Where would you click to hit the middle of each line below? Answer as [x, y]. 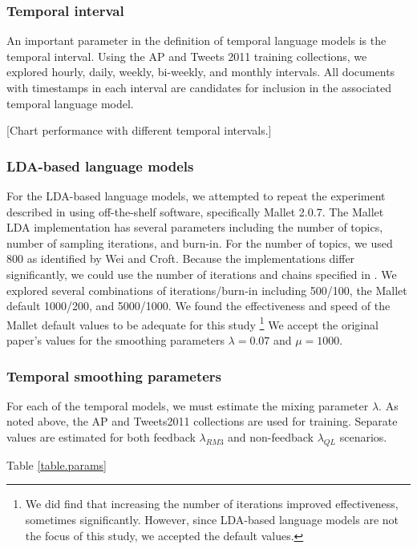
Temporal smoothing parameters [114, 375]
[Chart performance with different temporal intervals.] [139, 130]
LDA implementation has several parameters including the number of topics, [195, 227]
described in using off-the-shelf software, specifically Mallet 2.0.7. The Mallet [195, 211]
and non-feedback [271, 437]
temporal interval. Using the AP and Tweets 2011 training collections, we [187, 56]
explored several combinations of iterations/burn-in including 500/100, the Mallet [207, 290]
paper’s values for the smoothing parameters [115, 340]
